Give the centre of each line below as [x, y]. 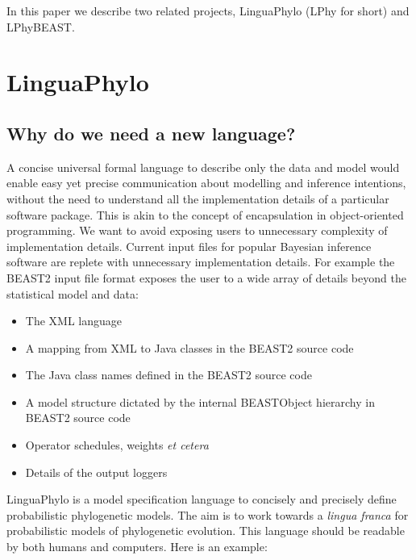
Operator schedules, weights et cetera [117, 445]
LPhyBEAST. [41, 26]
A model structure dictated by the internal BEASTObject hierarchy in [200, 401]
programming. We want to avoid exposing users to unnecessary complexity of [197, 230]
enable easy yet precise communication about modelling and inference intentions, [206, 183]
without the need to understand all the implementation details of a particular [198, 198]
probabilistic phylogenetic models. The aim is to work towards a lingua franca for [208, 514]
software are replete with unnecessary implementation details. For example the [201, 262]
